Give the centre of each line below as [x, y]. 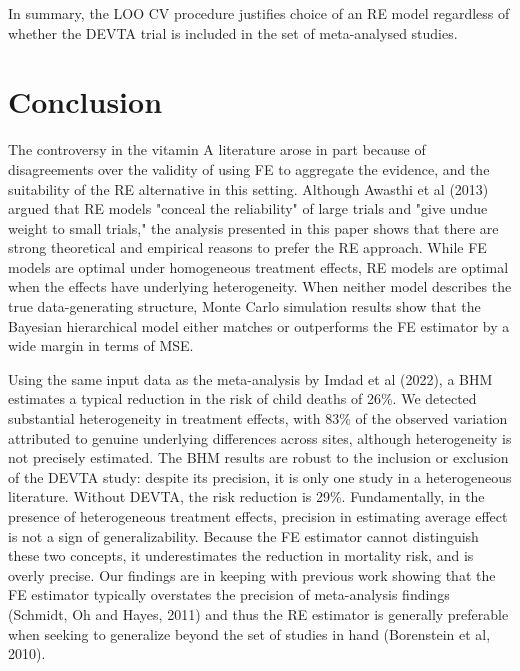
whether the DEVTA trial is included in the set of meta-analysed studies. [233, 32]
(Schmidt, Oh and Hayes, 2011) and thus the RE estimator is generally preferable [258, 613]
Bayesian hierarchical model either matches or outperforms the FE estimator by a [259, 325]
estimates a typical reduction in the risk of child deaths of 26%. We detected [242, 398]
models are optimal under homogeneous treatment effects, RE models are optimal [258, 266]
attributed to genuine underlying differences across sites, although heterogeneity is [260, 437]
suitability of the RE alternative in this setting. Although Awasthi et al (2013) [248, 188]
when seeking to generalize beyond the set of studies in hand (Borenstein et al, [249, 633]
